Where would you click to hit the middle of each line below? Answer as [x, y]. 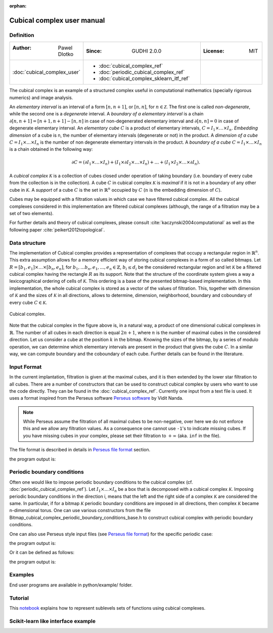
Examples [22, 575]
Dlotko [65, 54]
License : [214, 51]
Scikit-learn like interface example [53, 621]
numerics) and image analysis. [41, 97]
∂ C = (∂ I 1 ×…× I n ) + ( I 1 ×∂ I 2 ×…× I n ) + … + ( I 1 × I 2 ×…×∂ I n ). [136, 163]
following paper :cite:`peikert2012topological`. [57, 230]
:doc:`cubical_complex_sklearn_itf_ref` [144, 78]
